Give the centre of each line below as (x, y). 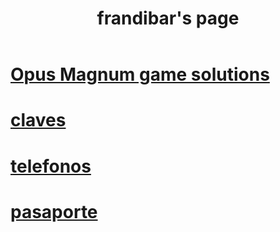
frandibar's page (168, 18)
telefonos (51, 166)
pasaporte (54, 211)
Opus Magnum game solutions (140, 74)
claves (38, 120)
